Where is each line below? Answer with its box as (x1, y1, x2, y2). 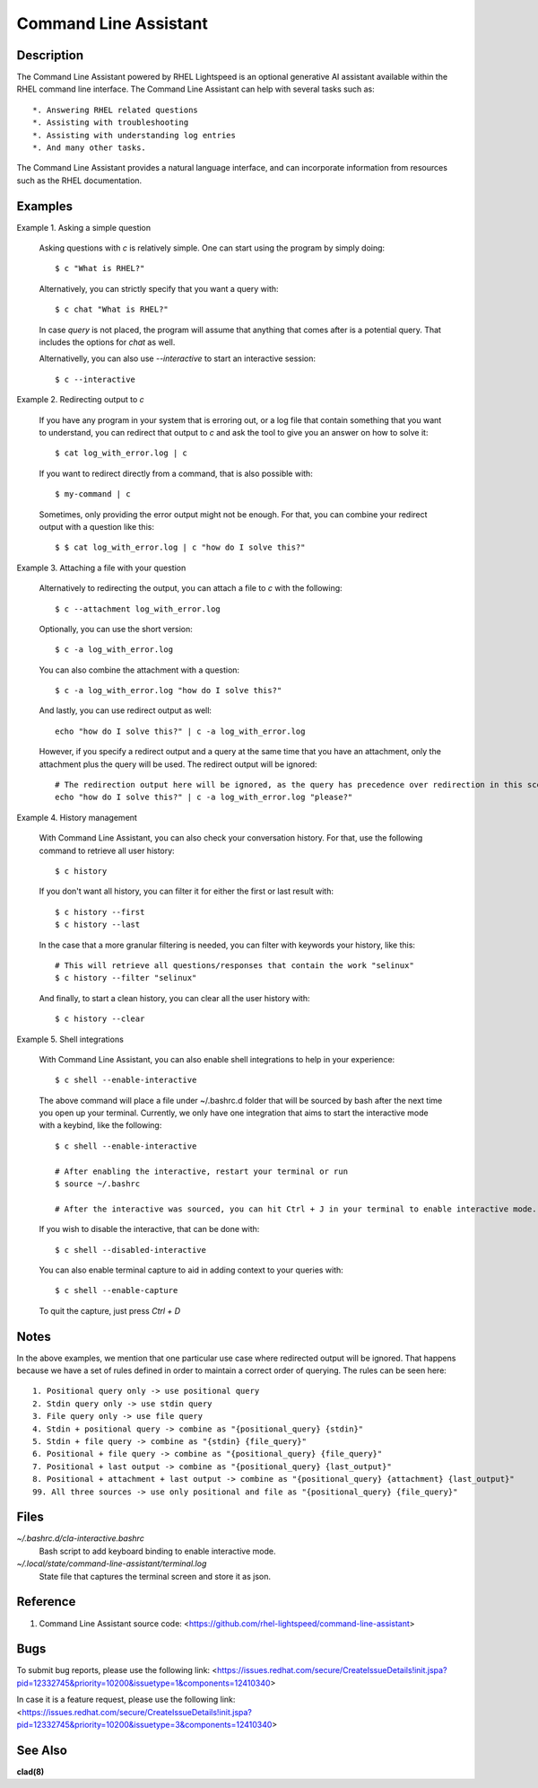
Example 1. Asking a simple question (16, 222, 152, 233)
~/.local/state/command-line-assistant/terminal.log (16, 1558, 207, 1569)
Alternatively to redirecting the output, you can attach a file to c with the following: (39, 583, 343, 594)
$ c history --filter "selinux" (55, 973, 197, 983)
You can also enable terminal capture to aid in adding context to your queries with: (39, 1264, 344, 1275)
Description (16, 48, 84, 63)
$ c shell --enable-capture (55, 1285, 178, 1296)
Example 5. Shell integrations (16, 1034, 125, 1044)
